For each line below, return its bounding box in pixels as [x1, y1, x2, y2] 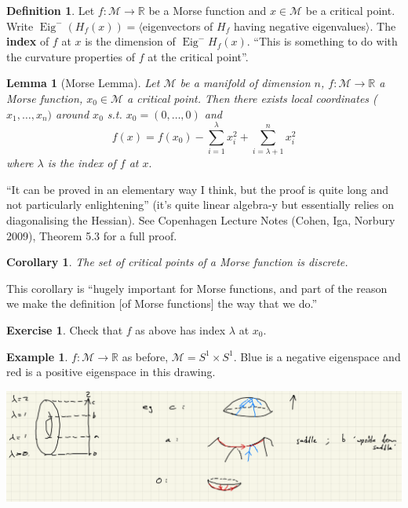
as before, [122, 348, 169, 364]
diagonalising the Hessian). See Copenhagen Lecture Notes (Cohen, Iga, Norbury [6, 212, 395, 228]
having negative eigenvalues [233, 17, 366, 34]
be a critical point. [305, 2, 395, 18]
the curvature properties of [6, 48, 135, 64]
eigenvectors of [142, 17, 213, 34]
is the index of [47, 155, 116, 171]
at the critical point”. [148, 48, 249, 64]
